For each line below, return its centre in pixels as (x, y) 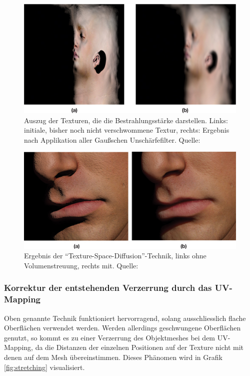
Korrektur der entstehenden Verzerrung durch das (108, 288)
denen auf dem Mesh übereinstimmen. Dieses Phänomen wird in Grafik (113, 357)
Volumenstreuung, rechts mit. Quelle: (81, 265)
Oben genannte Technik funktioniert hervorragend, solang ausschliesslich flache (125, 318)
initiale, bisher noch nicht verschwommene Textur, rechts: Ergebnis (127, 130)
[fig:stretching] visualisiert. (44, 367)
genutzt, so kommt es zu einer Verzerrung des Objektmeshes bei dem (110, 337)
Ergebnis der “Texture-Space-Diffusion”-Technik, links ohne (115, 256)
